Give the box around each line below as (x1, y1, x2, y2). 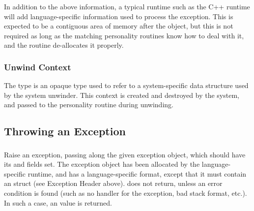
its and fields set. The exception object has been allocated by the (4, 159, 200, 169)
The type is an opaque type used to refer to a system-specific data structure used (4, 80, 249, 90)
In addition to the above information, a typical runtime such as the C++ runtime (4, 1, 250, 11)
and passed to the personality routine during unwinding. (4, 99, 173, 110)
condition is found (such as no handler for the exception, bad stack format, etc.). (4, 188, 247, 198)
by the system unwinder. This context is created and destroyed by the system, (4, 90, 239, 100)
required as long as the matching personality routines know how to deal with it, (4, 30, 244, 40)
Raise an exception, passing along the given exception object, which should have (4, 149, 246, 159)
